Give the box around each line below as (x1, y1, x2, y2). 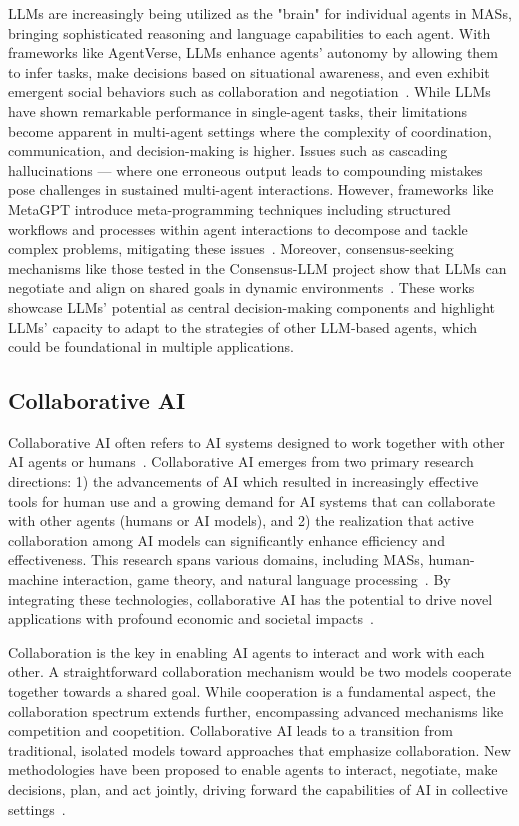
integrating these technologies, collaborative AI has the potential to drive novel (8, 588, 493, 609)
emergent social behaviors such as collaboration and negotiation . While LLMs (8, 81, 491, 102)
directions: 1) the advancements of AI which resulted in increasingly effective (8, 471, 479, 492)
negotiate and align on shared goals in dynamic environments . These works (8, 277, 475, 298)
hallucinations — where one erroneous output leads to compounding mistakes (8, 159, 483, 180)
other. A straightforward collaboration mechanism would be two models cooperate (8, 661, 512, 682)
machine (8, 569, 59, 590)
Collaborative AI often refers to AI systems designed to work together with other (8, 431, 505, 452)
